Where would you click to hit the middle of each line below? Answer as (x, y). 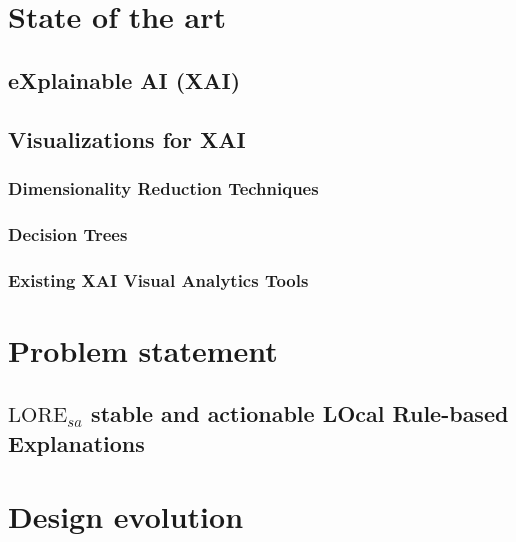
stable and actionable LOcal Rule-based (300, 413)
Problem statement (143, 349)
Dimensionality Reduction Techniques (163, 187)
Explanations (76, 442)
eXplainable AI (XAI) (124, 79)
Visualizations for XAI (127, 138)
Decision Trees (68, 233)
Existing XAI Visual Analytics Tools (158, 279)
